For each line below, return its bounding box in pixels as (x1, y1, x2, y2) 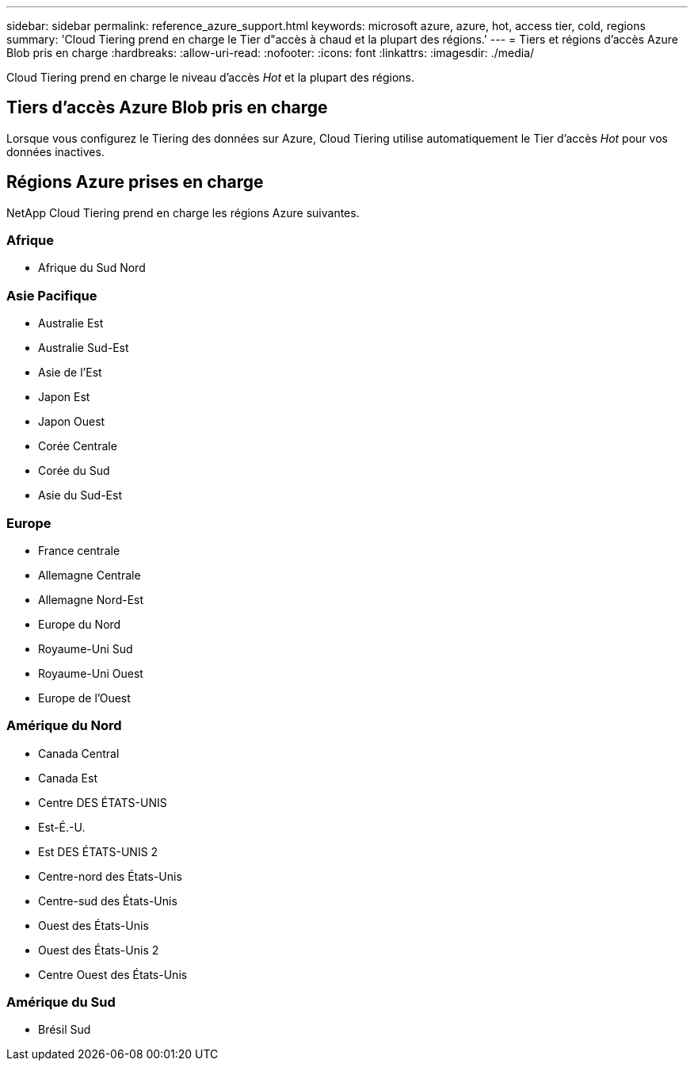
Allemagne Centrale (38, 568, 141, 582)
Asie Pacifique (6, 287, 97, 304)
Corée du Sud (38, 464, 110, 478)
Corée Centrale (38, 439, 117, 453)
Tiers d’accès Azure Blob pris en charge (6, 98, 328, 118)
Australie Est (38, 316, 104, 331)
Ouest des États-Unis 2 (38, 943, 159, 957)
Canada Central (38, 746, 120, 760)
